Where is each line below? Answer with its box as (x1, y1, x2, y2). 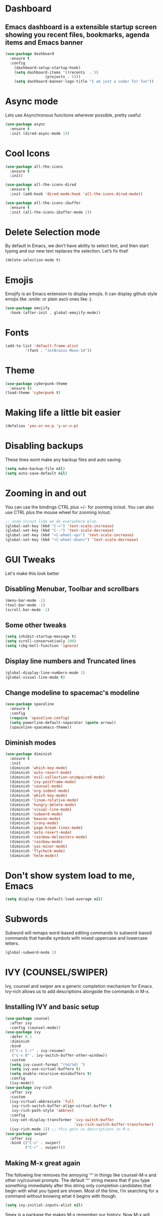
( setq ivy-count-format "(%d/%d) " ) (9, 1062, 85, 1067)
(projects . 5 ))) (45, 74, 81, 79)
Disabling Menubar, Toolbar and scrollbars (5, 585, 140, 593)
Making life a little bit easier (5, 407, 121, 418)
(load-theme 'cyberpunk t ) (5, 390, 61, 395)
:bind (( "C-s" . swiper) (9, 1141, 61, 1146)
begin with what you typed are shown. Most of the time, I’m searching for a (5, 1188, 159, 1194)
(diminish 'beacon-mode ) (9, 816, 61, 821)
